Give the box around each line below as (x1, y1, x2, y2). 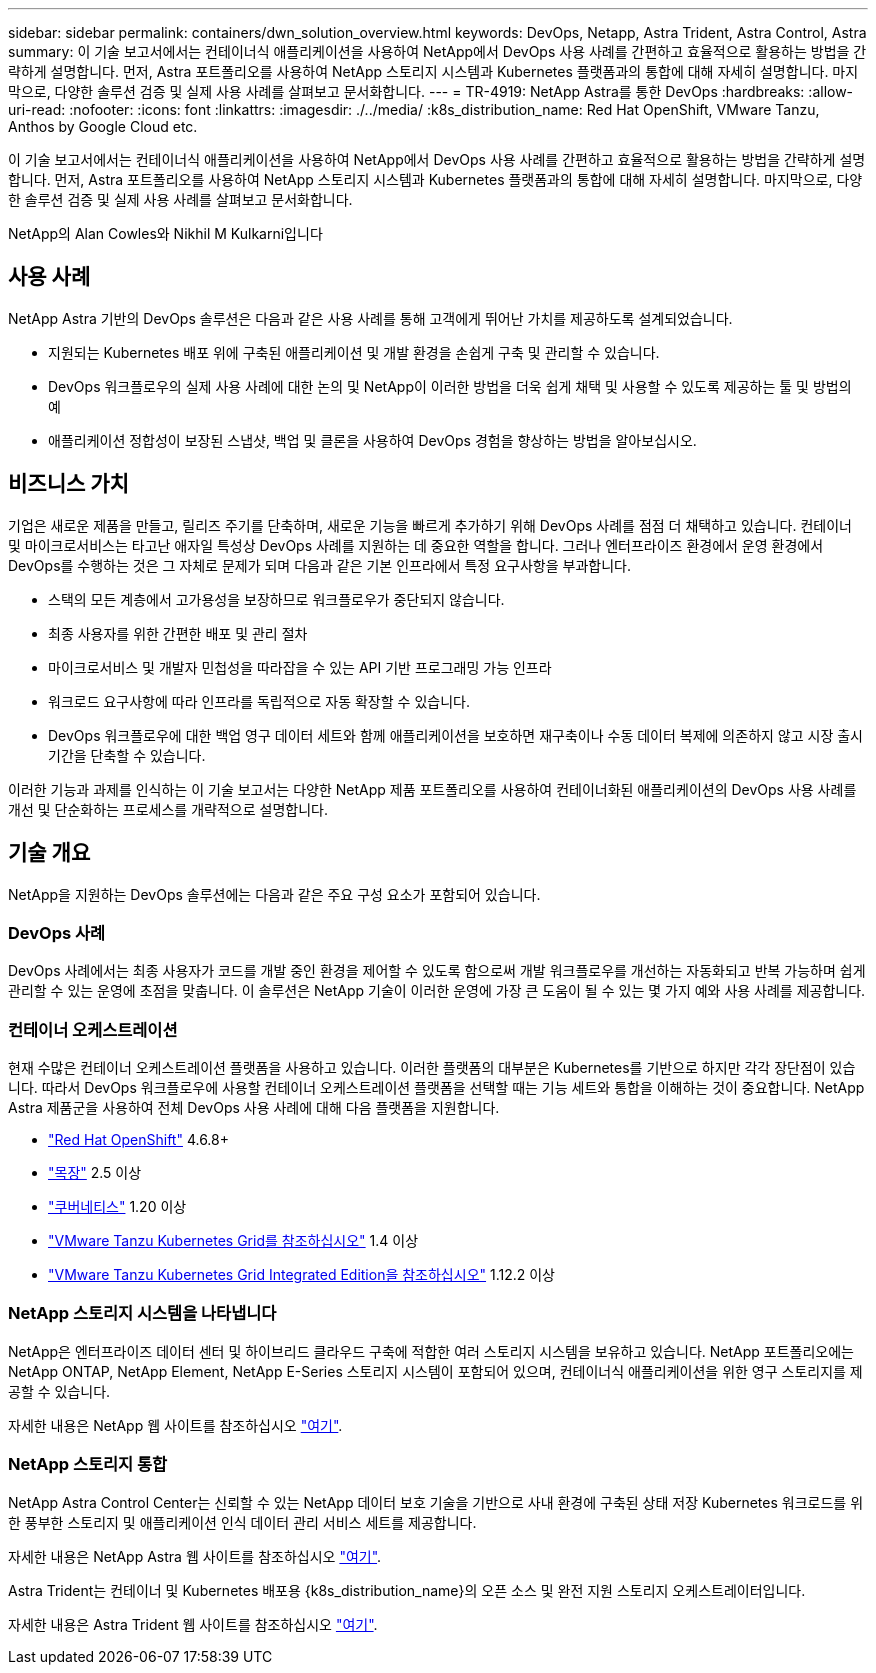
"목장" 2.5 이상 (48, 1164, 142, 1182)
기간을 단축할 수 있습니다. (48, 746, 206, 764)
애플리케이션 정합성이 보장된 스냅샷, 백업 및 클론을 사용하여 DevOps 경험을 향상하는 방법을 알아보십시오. (48, 431, 697, 449)
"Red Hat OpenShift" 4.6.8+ (48, 1131, 229, 1149)
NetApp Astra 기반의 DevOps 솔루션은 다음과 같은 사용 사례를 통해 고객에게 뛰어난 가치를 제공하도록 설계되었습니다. (8, 309, 733, 327)
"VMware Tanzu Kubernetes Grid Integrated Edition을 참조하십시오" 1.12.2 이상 (48, 1266, 556, 1284)
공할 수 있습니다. (8, 1382, 111, 1400)
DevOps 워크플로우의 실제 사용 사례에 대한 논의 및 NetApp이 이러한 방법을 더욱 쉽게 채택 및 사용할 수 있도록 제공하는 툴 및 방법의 (48, 377, 852, 395)
